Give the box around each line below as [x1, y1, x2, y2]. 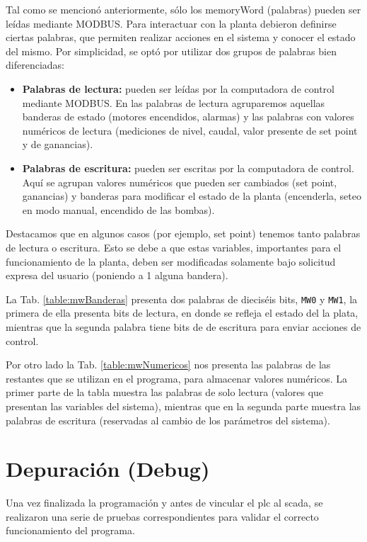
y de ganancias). [22, 137, 93, 152]
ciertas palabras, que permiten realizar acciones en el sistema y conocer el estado [6, 30, 356, 45]
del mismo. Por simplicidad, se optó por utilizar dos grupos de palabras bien [6, 43, 337, 58]
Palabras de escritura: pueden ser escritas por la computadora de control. [22, 160, 354, 175]
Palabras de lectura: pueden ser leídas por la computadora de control [22, 81, 334, 96]
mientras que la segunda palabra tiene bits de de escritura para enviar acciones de [6, 319, 361, 334]
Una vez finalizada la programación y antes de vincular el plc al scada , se [6, 495, 323, 510]
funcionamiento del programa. [6, 523, 135, 538]
